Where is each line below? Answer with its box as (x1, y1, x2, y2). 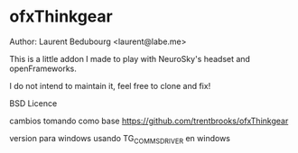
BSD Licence (9, 97, 58, 109)
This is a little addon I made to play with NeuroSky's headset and (9, 53, 251, 64)
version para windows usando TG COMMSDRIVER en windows (9, 132, 231, 146)
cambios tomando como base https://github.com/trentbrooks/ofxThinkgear (9, 115, 289, 126)
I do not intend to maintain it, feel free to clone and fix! (9, 80, 211, 91)
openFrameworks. (9, 63, 77, 74)
